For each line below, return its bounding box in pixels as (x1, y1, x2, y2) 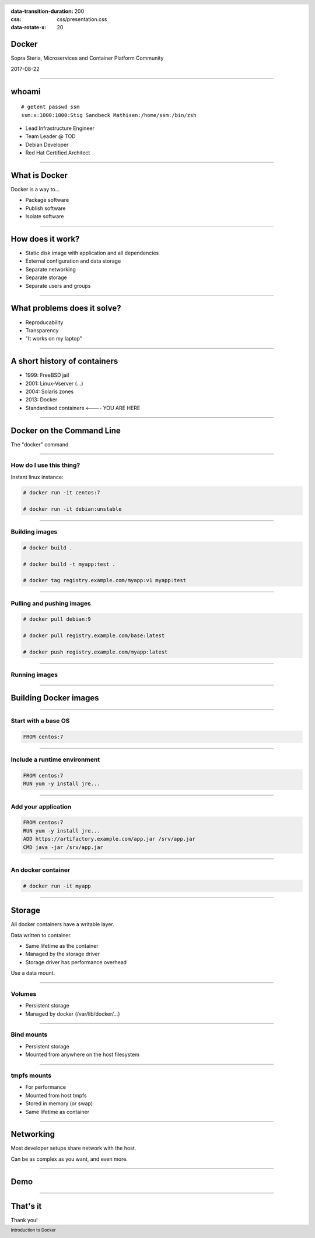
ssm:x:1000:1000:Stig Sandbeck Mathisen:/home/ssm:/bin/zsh (21, 112, 197, 118)
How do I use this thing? (10, 461, 80, 469)
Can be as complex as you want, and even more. (10, 1156, 128, 1163)
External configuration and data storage (25, 257, 121, 264)
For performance (25, 1084, 66, 1091)
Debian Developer (25, 141, 69, 148)
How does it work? (10, 234, 80, 244)
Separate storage (25, 274, 67, 281)
